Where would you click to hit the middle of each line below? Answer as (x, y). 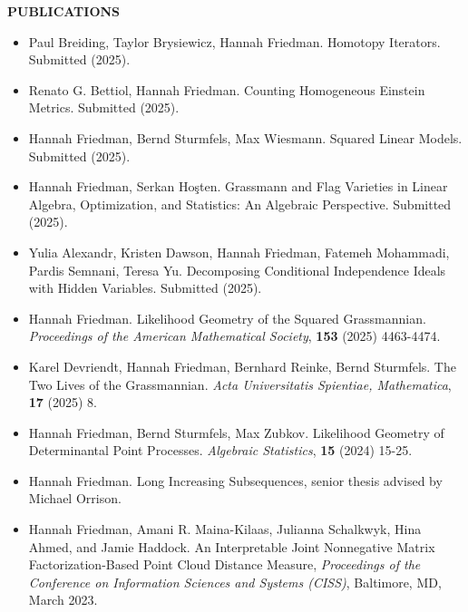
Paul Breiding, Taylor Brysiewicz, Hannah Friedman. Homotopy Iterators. (234, 41)
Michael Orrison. (75, 498)
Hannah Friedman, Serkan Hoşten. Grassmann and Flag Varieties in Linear (238, 186)
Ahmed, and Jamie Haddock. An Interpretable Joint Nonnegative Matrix (232, 546)
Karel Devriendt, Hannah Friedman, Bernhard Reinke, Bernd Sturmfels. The (242, 366)
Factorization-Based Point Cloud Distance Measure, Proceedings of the (224, 564)
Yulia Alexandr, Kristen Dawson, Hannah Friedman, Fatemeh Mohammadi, (239, 252)
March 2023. (63, 600)
